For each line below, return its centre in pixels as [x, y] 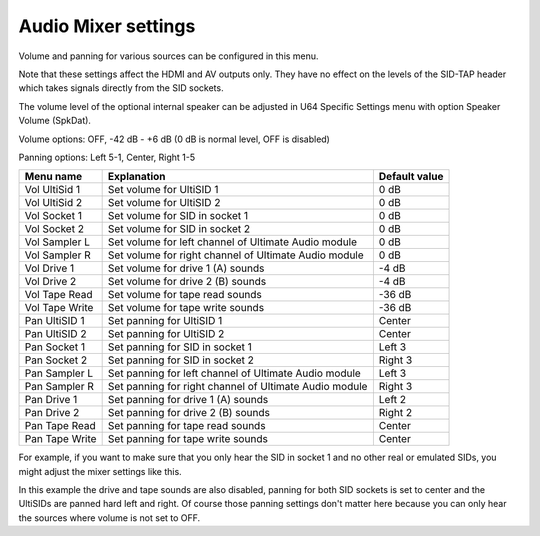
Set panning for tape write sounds [188, 439]
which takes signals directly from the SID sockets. [121, 88]
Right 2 [395, 413]
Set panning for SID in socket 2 [181, 360]
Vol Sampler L [57, 242]
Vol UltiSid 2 [53, 203]
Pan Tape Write [60, 439]
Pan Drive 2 [52, 413]
